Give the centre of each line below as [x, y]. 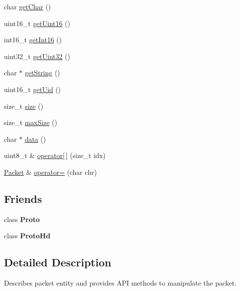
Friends [23, 198]
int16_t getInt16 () [33, 40]
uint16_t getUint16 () [37, 23]
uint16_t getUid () [32, 89]
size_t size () [24, 106]
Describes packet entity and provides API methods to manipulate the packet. [120, 283]
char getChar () [28, 6]
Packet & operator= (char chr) [50, 172]
